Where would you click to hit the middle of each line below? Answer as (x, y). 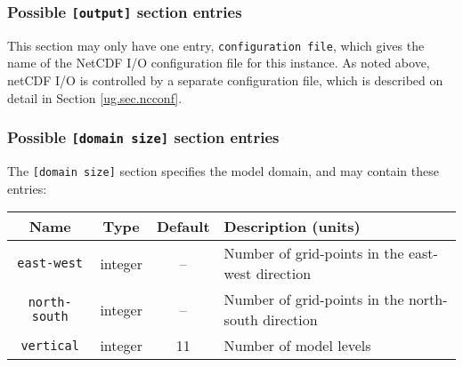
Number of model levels (297, 346)
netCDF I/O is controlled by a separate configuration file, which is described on (225, 80)
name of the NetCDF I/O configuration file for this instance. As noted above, (219, 63)
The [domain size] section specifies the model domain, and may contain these (223, 171)
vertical (50, 345)
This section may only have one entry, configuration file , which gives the (216, 45)
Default (183, 227)
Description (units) (292, 227)
